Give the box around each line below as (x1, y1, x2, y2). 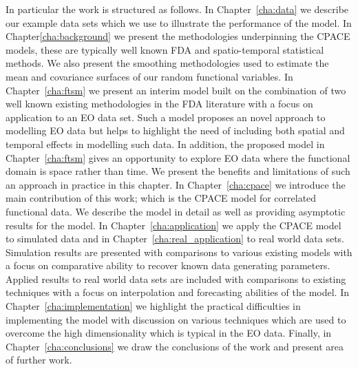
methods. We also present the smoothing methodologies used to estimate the (6, 56, 329, 70)
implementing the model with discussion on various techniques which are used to (6, 312, 346, 326)
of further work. (6, 352, 72, 367)
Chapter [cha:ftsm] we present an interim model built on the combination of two (6, 83, 346, 97)
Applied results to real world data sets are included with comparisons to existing (6, 271, 346, 286)
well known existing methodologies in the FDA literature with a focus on (6, 96, 313, 111)
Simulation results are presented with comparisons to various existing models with (6, 244, 352, 259)
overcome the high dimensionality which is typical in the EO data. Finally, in (6, 326, 332, 340)
